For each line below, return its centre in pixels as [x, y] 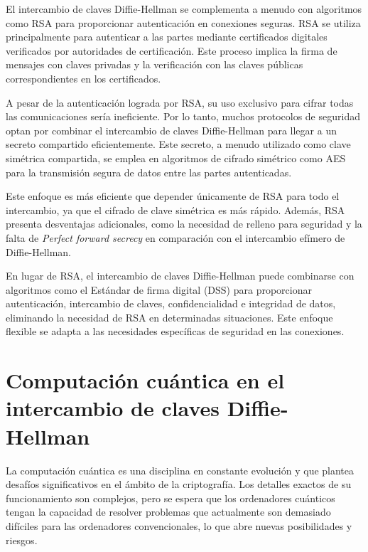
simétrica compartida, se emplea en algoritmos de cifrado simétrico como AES [176, 158]
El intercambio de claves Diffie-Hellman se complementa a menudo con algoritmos [184, 9]
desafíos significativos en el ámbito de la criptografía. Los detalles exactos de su [179, 484]
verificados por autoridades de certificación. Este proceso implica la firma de [172, 50]
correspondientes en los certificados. [83, 78]
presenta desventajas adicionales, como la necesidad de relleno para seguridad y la [184, 224]
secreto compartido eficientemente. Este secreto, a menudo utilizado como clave [178, 144]
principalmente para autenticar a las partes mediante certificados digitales [167, 37]
